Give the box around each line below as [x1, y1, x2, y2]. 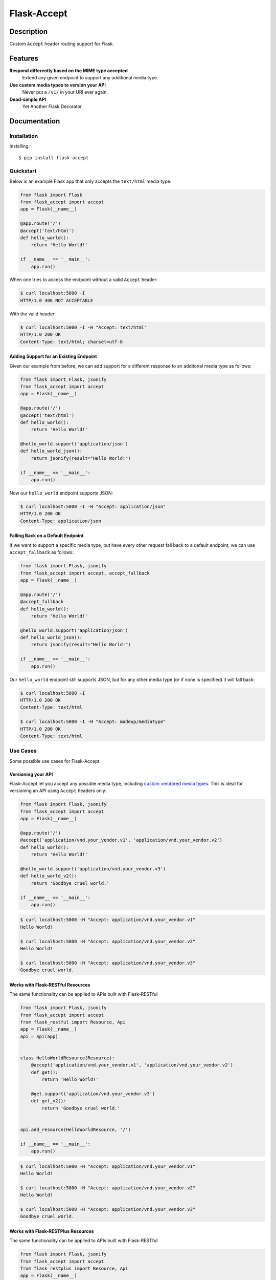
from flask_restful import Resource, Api [20, 1019, 126, 1025]
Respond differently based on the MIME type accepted [9, 67, 128, 74]
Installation [9, 132, 38, 139]
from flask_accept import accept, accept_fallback [20, 570, 150, 576]
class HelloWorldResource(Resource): [20, 1055, 115, 1061]
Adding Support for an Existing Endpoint [9, 353, 97, 359]
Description [9, 27, 48, 36]
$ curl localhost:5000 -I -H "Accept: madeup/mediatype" [20, 719, 166, 724]
